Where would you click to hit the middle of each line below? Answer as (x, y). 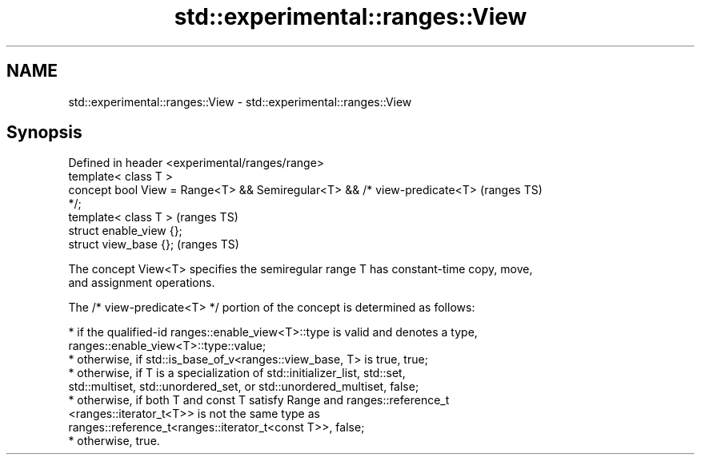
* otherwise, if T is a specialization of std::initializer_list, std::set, (237, 373)
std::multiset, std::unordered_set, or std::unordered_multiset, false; (244, 387)
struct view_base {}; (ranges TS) (154, 244)
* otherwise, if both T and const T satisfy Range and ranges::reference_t (259, 400)
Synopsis (44, 133)
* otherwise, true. (114, 441)
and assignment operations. (142, 283)
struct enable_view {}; (125, 231)
